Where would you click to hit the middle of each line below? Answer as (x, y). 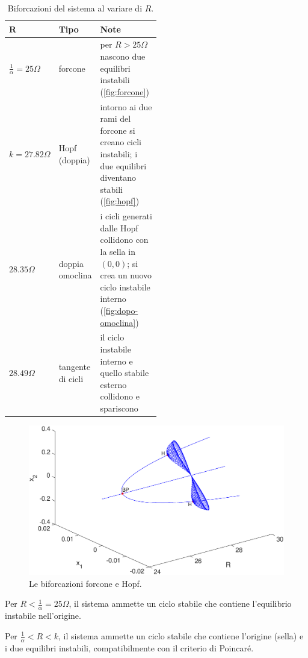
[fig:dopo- (121, 310)
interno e (116, 361)
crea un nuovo (126, 275)
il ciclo (112, 337)
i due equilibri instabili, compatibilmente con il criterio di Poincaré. (129, 647)
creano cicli (121, 142)
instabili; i (119, 154)
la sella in (118, 252)
